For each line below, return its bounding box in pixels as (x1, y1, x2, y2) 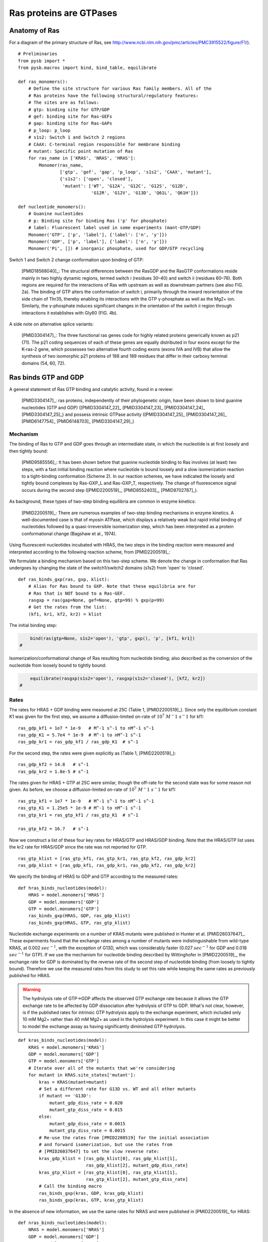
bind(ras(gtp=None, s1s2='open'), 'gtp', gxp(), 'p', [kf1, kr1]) (30, 636, 196, 641)
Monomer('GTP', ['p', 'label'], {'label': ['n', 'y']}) (28, 232, 167, 237)
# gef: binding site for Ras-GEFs (28, 113, 113, 119)
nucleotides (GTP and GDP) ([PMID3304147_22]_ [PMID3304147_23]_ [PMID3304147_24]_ (21, 404, 205, 410)
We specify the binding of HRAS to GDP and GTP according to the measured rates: (9, 873, 179, 879)
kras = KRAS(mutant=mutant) (39, 1079, 107, 1085)
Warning (22, 986, 41, 992)
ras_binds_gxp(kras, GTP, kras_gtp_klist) (39, 1197, 144, 1203)
